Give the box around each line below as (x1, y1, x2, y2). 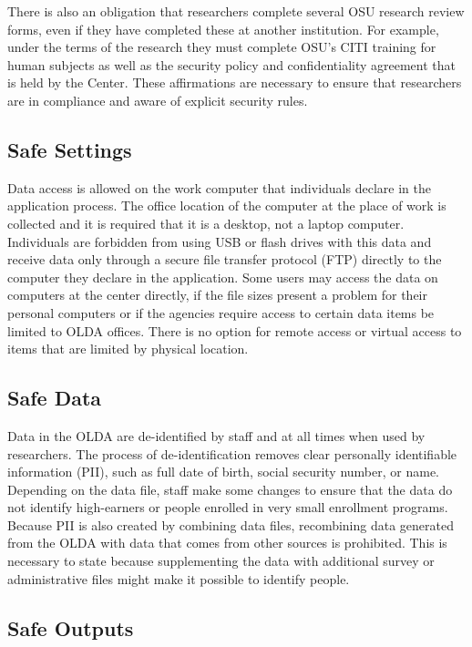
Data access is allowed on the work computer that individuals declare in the (7, 178, 431, 197)
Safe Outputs (7, 613, 134, 642)
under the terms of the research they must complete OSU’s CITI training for (7, 37, 436, 56)
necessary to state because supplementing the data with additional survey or (7, 551, 435, 570)
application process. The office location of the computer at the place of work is (7, 196, 446, 215)
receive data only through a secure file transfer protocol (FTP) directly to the (7, 250, 442, 269)
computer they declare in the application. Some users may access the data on (7, 267, 438, 286)
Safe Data (7, 384, 102, 412)
